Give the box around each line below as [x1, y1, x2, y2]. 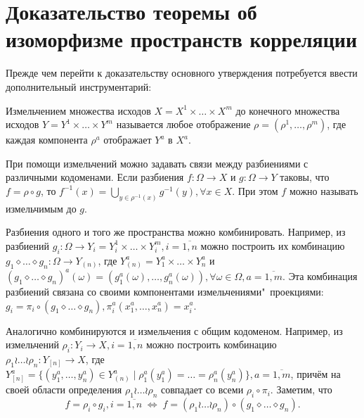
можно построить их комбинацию [200, 238, 345, 253]
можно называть [289, 183, 358, 198]
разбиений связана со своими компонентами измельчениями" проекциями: [6, 284, 324, 298]
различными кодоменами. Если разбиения [6, 170, 184, 184]
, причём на [290, 367, 341, 381]
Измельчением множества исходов [6, 103, 151, 118]
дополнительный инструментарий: [6, 79, 152, 94]
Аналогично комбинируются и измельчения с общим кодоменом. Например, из [6, 323, 343, 338]
